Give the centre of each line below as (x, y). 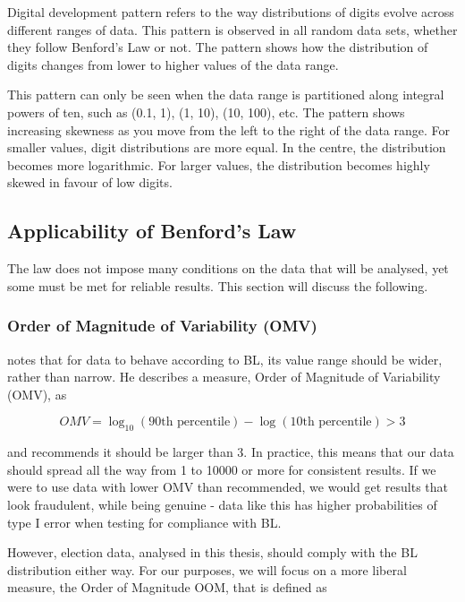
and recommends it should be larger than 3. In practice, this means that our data (231, 452)
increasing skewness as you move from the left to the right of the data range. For (229, 129)
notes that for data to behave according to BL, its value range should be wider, (225, 359)
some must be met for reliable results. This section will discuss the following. (218, 285)
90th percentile (190, 422)
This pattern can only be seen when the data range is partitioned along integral (226, 95)
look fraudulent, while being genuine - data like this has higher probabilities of (222, 504)
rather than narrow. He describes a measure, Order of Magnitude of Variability (224, 377)
